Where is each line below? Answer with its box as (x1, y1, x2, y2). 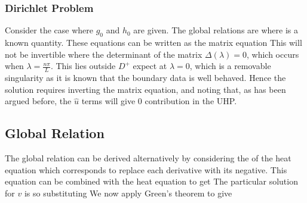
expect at (133, 60, 167, 72)
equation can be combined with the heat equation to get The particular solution (5, 175, 298, 188)
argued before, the (5, 95, 72, 107)
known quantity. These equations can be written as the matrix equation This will (5, 36, 302, 49)
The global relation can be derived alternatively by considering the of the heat (5, 152, 291, 164)
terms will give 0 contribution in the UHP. (81, 95, 237, 107)
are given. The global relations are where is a (133, 24, 298, 36)
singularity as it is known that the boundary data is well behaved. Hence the (5, 71, 286, 84)
